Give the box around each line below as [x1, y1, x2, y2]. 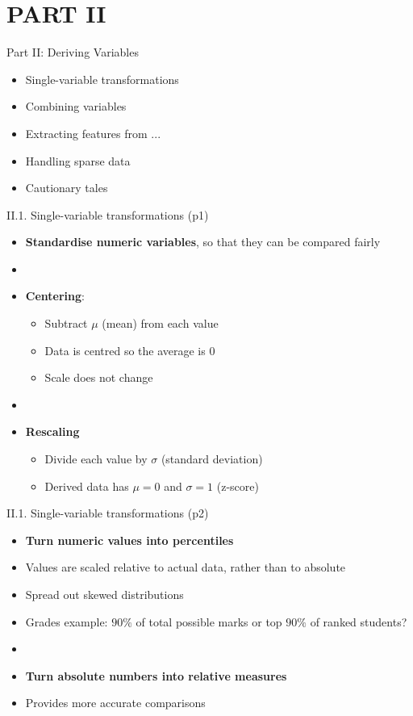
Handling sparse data [25, 152, 131, 169]
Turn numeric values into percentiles [25, 531, 234, 548]
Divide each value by [44, 450, 148, 467]
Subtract [44, 315, 88, 332]
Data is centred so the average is [44, 341, 206, 358]
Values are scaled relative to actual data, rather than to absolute [25, 559, 346, 576]
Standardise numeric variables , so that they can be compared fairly [25, 233, 381, 250]
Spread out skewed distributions [25, 586, 184, 602]
